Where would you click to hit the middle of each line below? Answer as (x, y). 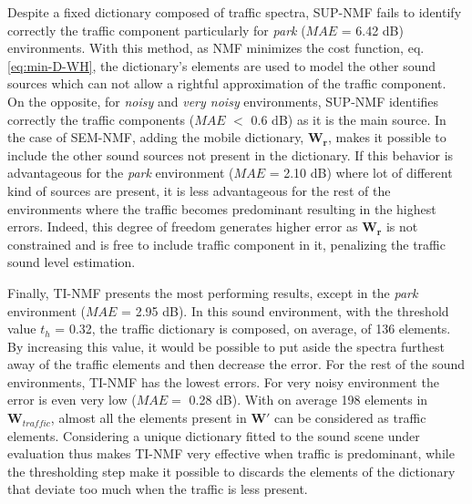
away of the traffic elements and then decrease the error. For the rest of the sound (236, 364)
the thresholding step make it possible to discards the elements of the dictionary (231, 471)
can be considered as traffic (350, 418)
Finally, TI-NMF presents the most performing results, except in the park (213, 292)
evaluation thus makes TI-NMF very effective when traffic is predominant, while (231, 453)
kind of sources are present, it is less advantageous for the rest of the (199, 190)
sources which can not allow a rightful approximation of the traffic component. (227, 83)
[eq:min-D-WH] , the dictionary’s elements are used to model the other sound (222, 65)
